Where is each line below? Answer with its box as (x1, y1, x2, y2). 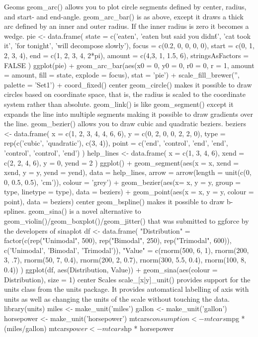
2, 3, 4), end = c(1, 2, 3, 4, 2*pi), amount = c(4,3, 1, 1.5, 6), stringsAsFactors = (4, 50, 249, 60)
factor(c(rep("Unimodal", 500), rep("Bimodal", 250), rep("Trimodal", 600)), (4, 235, 232, 246)
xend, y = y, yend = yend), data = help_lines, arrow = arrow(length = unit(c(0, (4, 167, 252, 177)
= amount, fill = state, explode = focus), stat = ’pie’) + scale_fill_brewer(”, (4, 70, 240, 80)
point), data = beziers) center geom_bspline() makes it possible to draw (4, 196, 225, 206)
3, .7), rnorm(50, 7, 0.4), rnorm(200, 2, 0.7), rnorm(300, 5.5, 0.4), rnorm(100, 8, (4, 254, 247, 265)
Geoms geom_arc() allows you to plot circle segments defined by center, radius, (4, 1, 247, 11)
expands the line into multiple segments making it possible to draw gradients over (4, 108, 254, 119)
